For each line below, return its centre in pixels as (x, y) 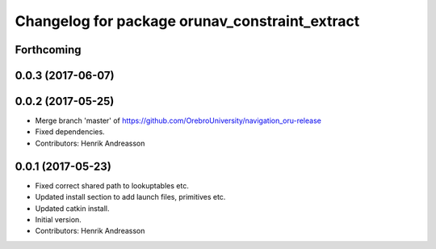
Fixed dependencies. (70, 132)
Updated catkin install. (72, 208)
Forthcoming (48, 50)
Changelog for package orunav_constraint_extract (187, 21)
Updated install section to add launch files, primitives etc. (130, 197)
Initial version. (59, 219)
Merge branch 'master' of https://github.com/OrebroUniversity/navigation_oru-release (178, 120)
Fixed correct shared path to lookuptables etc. (112, 185)
